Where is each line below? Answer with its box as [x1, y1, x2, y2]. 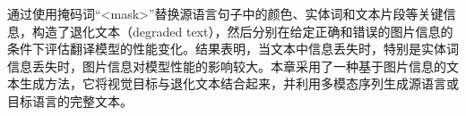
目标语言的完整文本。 [7, 91, 133, 110]
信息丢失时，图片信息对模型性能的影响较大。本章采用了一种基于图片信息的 [7, 56, 446, 75]
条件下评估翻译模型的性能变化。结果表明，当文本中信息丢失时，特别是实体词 [7, 39, 459, 58]
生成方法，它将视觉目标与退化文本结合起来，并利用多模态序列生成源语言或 [19, 74, 459, 93]
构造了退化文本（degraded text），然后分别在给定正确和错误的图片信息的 [31, 21, 453, 40]
